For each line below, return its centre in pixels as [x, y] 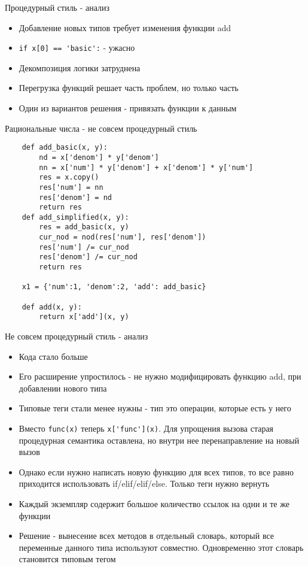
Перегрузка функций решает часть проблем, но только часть [129, 88]
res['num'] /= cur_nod [84, 247]
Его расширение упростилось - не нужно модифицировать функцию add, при [160, 376]
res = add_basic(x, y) [84, 227]
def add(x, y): [52, 307]
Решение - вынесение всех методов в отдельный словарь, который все [147, 536]
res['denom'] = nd [75, 197]
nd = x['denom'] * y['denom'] [99, 157]
